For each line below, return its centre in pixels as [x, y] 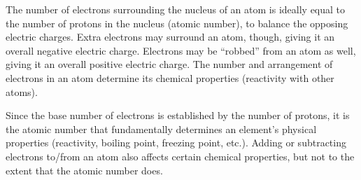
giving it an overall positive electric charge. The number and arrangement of [169, 64]
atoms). [22, 91]
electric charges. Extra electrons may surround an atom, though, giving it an [170, 37]
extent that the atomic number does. [84, 170]
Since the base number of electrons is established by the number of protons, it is [178, 115]
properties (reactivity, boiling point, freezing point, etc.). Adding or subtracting [176, 143]
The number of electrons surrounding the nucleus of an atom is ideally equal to [176, 9]
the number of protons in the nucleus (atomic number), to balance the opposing [177, 23]
